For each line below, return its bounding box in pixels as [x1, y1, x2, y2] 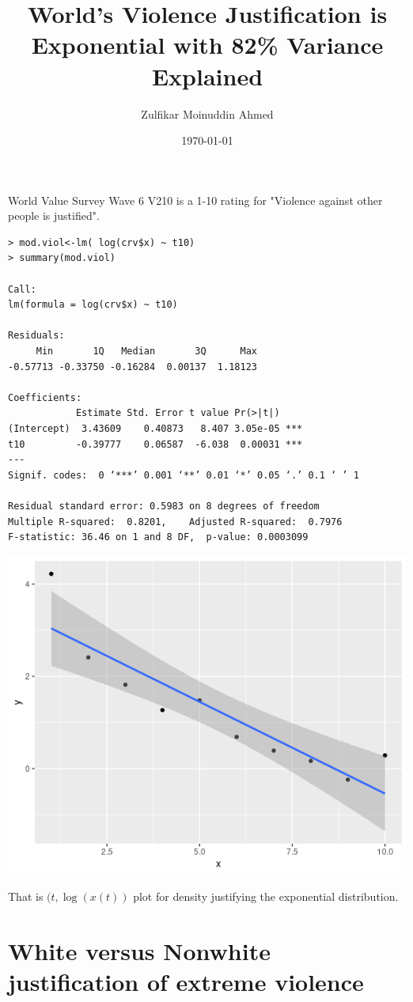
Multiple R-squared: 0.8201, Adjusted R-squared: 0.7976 [8, 516, 343, 527]
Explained [151, 59, 263, 92]
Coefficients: [8, 391, 82, 403]
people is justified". [8, 207, 100, 224]
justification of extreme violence [8, 965, 364, 997]
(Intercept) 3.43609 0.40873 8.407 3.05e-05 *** [8, 423, 303, 434]
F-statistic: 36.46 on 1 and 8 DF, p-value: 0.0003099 [8, 531, 309, 543]
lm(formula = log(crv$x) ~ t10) [8, 299, 178, 311]
